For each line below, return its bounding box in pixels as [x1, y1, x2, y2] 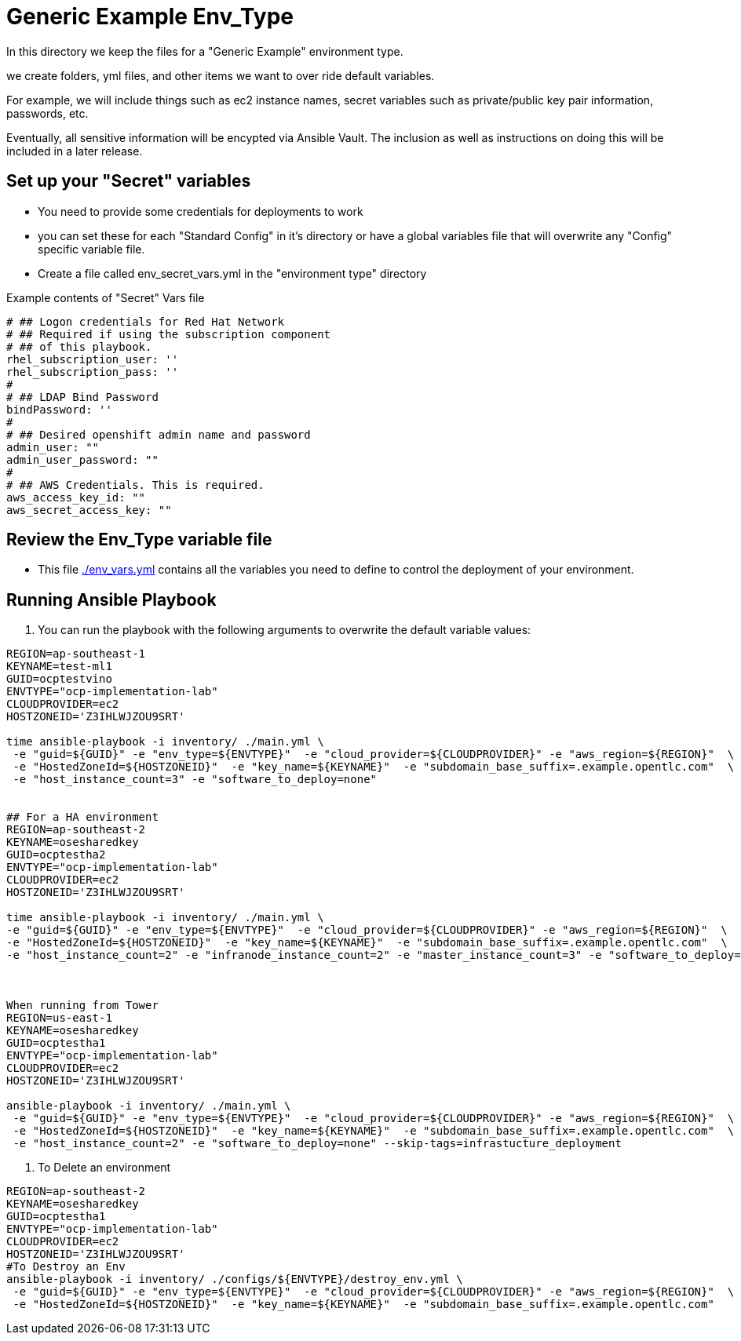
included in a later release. [6, 144, 143, 158]
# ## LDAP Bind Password [6, 390, 159, 403]
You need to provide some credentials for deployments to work [38, 204, 363, 218]
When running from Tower [6, 999, 159, 1012]
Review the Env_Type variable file [6, 530, 272, 550]
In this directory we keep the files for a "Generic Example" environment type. [6, 44, 403, 58]
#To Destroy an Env [6, 1260, 126, 1274]
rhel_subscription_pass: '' [6, 365, 179, 378]
